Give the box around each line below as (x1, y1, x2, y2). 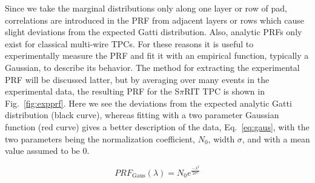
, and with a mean (242, 132, 310, 145)
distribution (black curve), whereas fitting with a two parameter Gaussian (5, 108, 279, 121)
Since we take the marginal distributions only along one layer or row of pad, (5, 2, 287, 14)
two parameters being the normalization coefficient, (5, 132, 196, 145)
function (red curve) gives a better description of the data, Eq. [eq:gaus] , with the (5, 120, 310, 133)
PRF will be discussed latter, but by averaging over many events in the (5, 73, 270, 85)
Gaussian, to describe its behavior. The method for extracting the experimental (5, 61, 300, 73)
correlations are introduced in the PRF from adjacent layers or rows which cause (5, 13, 304, 26)
